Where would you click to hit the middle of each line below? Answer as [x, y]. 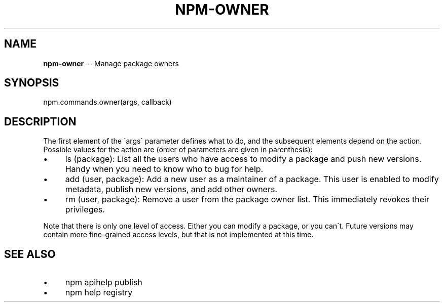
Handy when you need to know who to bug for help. [164, 169]
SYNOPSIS [32, 83]
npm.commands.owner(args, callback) [107, 102]
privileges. [85, 210]
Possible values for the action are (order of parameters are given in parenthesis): [178, 150]
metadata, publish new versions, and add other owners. [171, 189]
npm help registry [99, 293]
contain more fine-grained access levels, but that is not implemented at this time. [178, 235]
